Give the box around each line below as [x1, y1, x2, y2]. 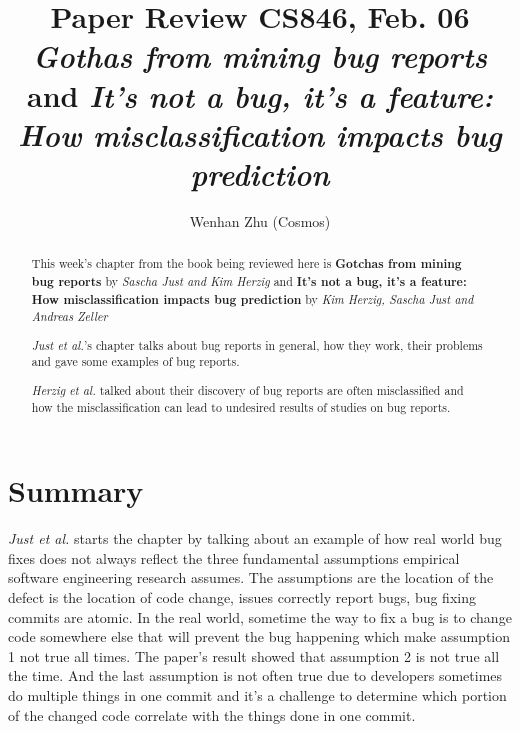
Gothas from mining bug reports [32, 35, 488, 77]
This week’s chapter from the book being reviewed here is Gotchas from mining [31, 255, 462, 273]
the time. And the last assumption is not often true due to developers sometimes [8, 665, 503, 686]
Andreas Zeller [31, 308, 108, 325]
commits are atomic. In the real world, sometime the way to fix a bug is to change [8, 606, 512, 627]
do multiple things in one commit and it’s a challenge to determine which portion [8, 684, 507, 705]
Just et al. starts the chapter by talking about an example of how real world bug [8, 528, 502, 549]
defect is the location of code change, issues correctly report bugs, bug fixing [8, 587, 476, 608]
